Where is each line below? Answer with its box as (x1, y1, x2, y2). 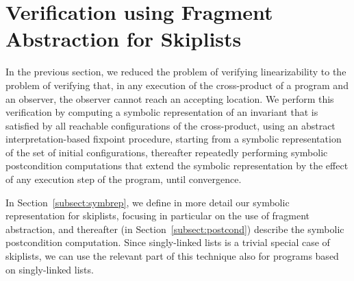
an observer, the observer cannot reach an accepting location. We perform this (5, 91, 334, 106)
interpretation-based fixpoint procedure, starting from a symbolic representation (5, 132, 342, 146)
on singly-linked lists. (5, 262, 94, 276)
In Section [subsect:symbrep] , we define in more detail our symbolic (5, 195, 290, 209)
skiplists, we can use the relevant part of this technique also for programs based (5, 249, 339, 263)
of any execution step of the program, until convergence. (5, 172, 242, 186)
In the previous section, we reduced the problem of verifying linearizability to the (5, 64, 346, 79)
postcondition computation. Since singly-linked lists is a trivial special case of (5, 235, 330, 249)
